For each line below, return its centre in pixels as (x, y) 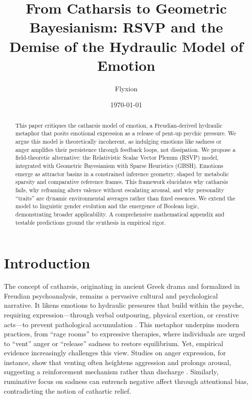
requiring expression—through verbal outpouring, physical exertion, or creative (121, 314)
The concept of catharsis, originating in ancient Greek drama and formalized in (122, 286)
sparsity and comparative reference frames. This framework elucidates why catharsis (122, 182)
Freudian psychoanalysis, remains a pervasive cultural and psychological (111, 295)
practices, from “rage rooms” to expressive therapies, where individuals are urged (125, 334)
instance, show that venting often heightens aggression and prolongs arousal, (118, 362)
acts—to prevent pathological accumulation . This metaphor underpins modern (122, 324)
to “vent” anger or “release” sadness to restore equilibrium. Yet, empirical (114, 343)
